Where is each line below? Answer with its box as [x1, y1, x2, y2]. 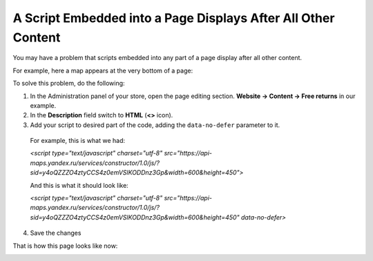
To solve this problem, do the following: [12, 79, 125, 88]
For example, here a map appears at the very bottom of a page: [12, 66, 193, 75]
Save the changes [30, 229, 82, 238]
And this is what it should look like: [30, 181, 129, 189]
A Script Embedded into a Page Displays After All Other [12, 10, 335, 26]
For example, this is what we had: [30, 137, 126, 145]
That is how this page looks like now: [12, 242, 118, 250]
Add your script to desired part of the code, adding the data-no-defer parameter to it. [30, 121, 280, 129]
